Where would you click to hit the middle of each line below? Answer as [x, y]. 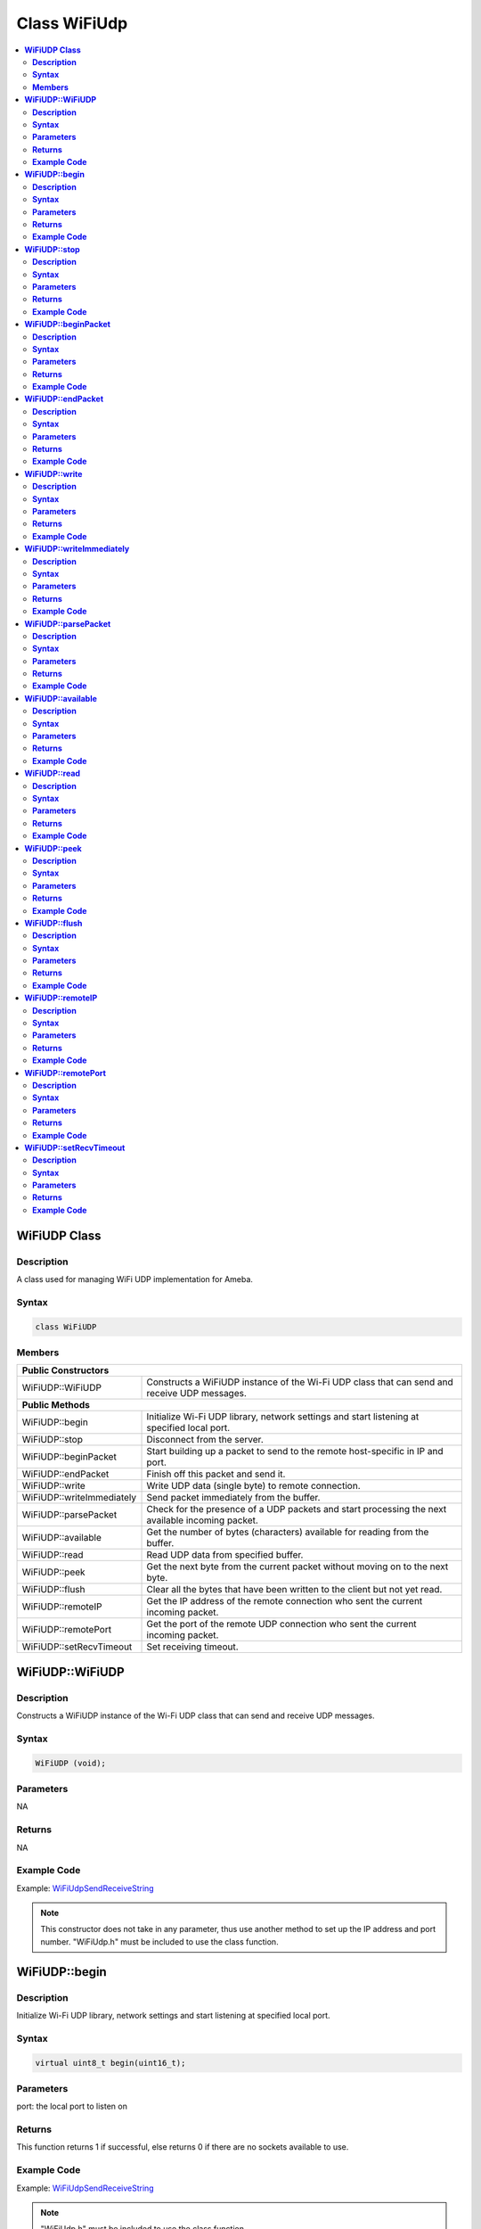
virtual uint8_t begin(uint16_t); [110, 2063]
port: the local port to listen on [72, 2106]
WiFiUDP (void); [71, 1763]
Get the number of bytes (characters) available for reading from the [288, 1532]
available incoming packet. [202, 1520]
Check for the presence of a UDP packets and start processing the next [297, 1509]
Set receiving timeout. [193, 1647]
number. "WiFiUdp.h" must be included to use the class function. [160, 1941]
